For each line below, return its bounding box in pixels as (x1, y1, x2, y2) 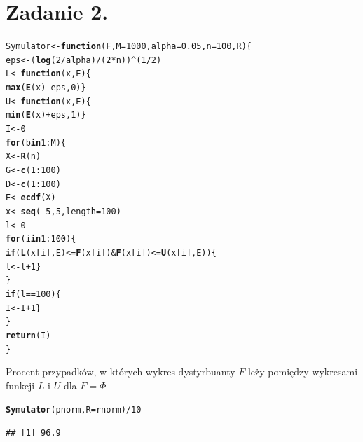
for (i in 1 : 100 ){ (6, 234, 76, 244)
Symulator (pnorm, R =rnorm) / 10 (6, 405, 142, 415)
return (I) (6, 330, 51, 340)
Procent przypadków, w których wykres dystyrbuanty (6, 364, 235, 379)
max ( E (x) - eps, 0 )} (6, 83, 86, 93)
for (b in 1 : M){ (6, 137, 66, 148)
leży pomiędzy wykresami (247, 364, 358, 379)
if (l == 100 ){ (6, 289, 61, 299)
